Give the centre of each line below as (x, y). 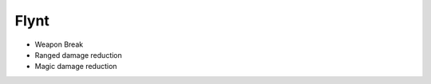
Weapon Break (59, 44)
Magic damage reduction (76, 67)
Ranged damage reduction (79, 55)
